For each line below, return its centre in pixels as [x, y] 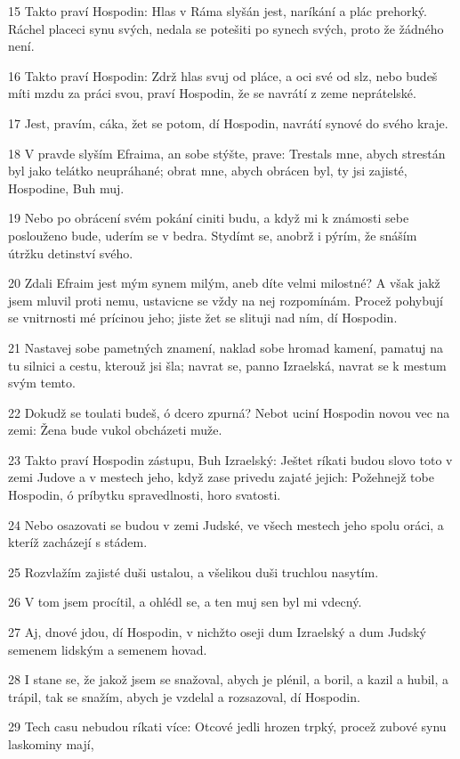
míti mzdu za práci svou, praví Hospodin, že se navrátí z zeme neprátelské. [212, 93]
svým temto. [42, 383]
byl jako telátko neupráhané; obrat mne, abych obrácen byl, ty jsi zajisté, [208, 171]
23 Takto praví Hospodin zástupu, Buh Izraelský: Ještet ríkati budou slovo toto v [230, 459]
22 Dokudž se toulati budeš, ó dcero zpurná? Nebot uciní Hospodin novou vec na [229, 412]
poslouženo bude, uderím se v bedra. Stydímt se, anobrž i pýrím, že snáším [213, 235]
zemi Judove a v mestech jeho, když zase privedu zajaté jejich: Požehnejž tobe [221, 477]
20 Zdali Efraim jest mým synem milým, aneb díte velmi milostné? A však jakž [224, 283]
